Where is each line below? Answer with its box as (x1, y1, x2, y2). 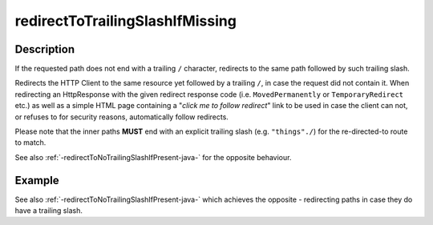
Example (14, 173, 59, 187)
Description (14, 42, 75, 56)
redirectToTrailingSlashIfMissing (14, 12, 237, 30)
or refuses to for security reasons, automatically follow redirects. (14, 112, 229, 122)
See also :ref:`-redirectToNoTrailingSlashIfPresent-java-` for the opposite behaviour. (14, 152, 292, 162)
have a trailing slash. (14, 206, 83, 215)
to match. (14, 138, 47, 147)
